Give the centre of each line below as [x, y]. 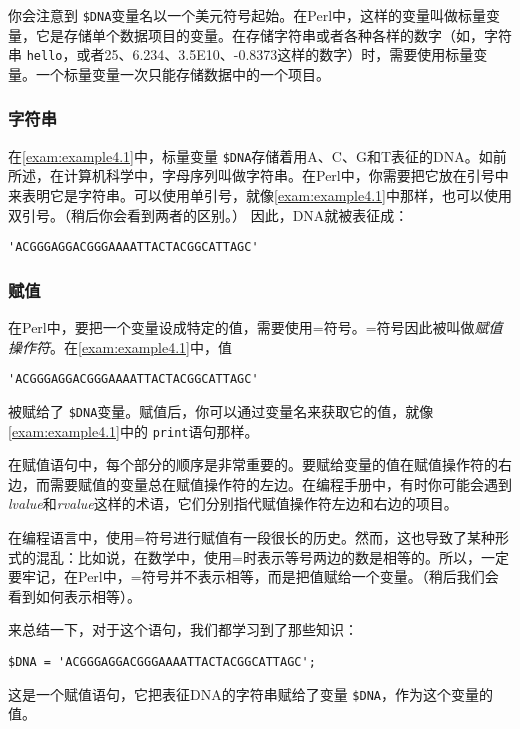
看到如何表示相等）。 [74, 595]
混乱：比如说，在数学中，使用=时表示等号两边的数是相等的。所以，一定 [272, 556]
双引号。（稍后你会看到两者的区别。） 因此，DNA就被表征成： [208, 214]
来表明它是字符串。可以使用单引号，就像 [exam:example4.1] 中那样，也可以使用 [260, 194]
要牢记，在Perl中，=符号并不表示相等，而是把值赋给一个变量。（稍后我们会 [253, 576]
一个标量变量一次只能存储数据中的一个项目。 [182, 73]
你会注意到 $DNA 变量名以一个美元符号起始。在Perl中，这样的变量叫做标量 [247, 15]
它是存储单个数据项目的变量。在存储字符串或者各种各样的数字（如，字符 [273, 34]
